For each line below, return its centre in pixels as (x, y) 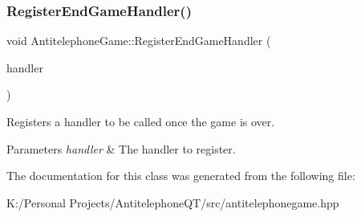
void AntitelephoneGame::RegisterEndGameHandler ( (139, 41)
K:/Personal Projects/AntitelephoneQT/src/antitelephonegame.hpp (173, 202)
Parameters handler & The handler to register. (121, 148)
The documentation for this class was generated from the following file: (181, 176)
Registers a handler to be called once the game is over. (141, 121)
